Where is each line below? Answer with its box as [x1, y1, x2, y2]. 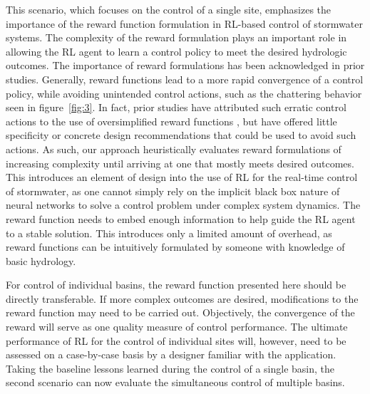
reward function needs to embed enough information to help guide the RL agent [6, 211, 356, 226]
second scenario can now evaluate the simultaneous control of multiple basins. [6, 375, 345, 390]
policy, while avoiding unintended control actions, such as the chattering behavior [6, 85, 362, 100]
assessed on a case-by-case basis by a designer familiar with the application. [6, 347, 336, 362]
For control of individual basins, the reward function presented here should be [6, 277, 346, 292]
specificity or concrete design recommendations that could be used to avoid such [6, 128, 356, 142]
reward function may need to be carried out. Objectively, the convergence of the [6, 305, 355, 320]
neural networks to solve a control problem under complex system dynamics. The [6, 197, 361, 212]
